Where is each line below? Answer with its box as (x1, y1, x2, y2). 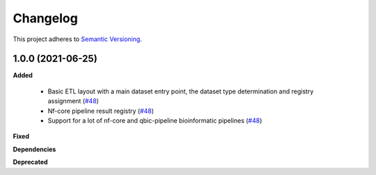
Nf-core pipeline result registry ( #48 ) (47, 107, 155, 115)
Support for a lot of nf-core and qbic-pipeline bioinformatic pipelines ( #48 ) (47, 116, 263, 125)
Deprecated (13, 158, 48, 167)
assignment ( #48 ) (47, 97, 99, 105)
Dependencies (13, 145, 56, 153)
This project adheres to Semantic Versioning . (13, 35, 142, 43)
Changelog (13, 10, 78, 26)
